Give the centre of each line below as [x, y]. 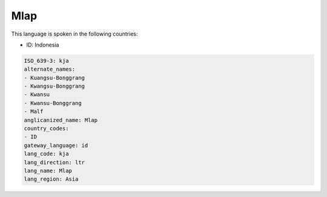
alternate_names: [50, 69]
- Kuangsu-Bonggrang [54, 78]
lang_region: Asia [51, 179]
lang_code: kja [46, 154]
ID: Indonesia [43, 45]
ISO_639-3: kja [46, 61]
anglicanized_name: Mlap [61, 120]
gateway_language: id [56, 145]
